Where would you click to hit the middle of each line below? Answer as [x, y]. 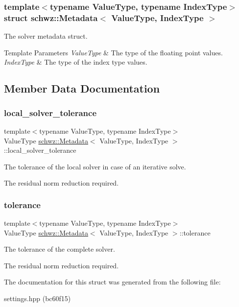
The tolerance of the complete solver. [60, 249]
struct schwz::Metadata [51, 17]
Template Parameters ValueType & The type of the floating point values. [113, 52]
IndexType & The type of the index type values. [76, 62]
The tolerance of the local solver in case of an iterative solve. [95, 166]
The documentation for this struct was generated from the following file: [112, 282]
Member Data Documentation [82, 88]
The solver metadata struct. [46, 36]
